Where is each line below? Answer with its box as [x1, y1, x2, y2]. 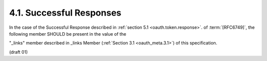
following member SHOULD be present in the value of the [9, 31, 127, 37]
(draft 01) [9, 49, 28, 55]
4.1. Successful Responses [9, 7, 122, 18]
